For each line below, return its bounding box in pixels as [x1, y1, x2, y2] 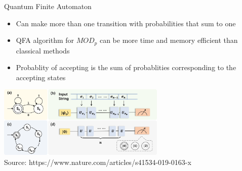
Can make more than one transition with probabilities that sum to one [16, 18, 236, 28]
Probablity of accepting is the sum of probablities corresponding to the [16, 62, 236, 73]
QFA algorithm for [16, 35, 74, 45]
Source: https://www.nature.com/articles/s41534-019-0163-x [4, 156, 191, 167]
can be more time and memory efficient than [99, 35, 238, 45]
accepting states [16, 72, 66, 82]
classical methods [16, 45, 70, 55]
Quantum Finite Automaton [4, 1, 92, 11]
